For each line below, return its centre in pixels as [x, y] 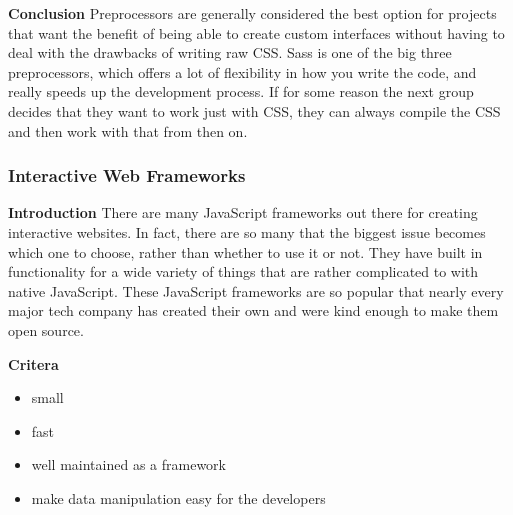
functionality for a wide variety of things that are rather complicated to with [243, 271]
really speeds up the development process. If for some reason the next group [241, 91]
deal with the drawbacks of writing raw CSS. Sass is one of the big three [230, 52]
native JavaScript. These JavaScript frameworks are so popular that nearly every [256, 290]
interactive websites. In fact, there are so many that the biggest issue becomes [247, 231]
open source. [46, 329]
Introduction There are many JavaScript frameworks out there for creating [243, 212]
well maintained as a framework [128, 464]
